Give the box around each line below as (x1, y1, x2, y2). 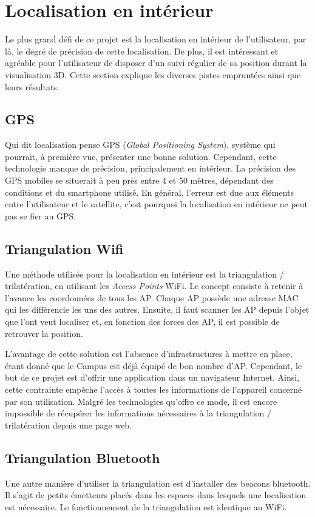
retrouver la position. (5, 327, 83, 339)
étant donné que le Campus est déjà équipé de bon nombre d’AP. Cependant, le (5, 359, 302, 372)
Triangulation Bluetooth (5, 448, 160, 467)
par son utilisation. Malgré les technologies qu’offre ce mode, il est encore (5, 395, 277, 407)
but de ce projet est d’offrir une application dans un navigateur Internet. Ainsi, (5, 371, 300, 384)
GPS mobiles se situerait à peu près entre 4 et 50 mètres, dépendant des (5, 174, 274, 187)
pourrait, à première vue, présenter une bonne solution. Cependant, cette (5, 150, 277, 162)
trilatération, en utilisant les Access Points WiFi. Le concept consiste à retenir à (5, 279, 303, 292)
